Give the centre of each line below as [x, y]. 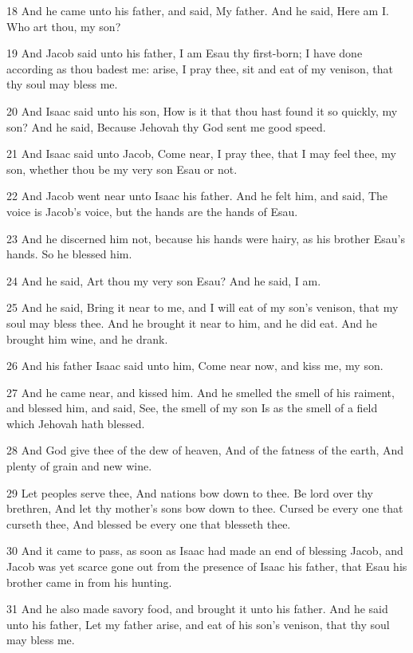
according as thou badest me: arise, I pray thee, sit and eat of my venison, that [200, 68]
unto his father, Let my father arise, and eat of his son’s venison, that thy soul [198, 624]
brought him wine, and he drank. [87, 338]
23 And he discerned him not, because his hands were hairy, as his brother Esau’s [206, 238]
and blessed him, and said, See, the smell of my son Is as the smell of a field [192, 408]
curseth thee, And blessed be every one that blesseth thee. [149, 523]
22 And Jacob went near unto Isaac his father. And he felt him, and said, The [197, 196]
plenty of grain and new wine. [79, 466]
